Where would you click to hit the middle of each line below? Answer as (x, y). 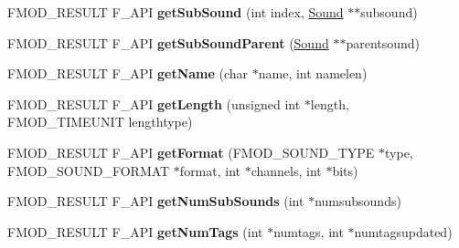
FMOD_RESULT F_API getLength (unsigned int (154, 103)
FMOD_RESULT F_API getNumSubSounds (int (156, 201)
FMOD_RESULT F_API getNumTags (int (135, 231)
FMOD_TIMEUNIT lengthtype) (100, 122)
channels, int (286, 170)
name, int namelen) (313, 73)
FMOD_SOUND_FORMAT (89, 170)
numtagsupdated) (403, 231)
